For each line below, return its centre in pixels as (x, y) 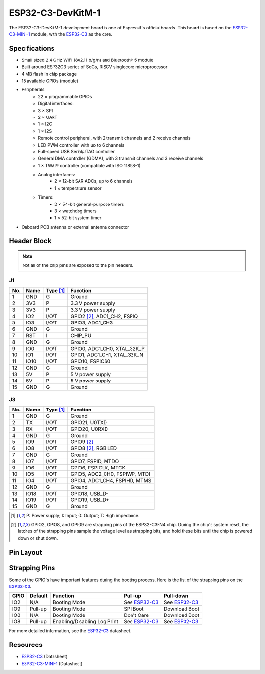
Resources (26, 645)
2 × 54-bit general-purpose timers (89, 204)
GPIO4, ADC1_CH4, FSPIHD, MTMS (111, 480)
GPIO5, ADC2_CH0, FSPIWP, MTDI (110, 474)
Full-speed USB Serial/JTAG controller (77, 151)
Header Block (30, 241)
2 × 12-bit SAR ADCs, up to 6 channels (93, 181)
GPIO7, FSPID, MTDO (95, 461)
